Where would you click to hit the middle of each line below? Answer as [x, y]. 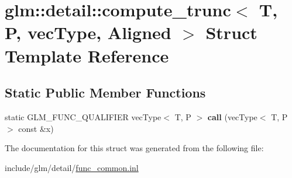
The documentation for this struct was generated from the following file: [134, 148]
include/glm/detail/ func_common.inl [72, 167]
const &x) [36, 128]
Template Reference [87, 55]
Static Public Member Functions [105, 93]
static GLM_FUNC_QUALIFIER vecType [83, 116]
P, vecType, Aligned [88, 32]
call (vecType [232, 116]
